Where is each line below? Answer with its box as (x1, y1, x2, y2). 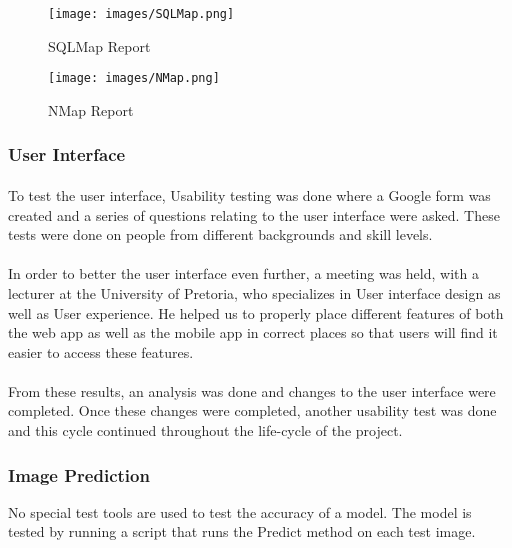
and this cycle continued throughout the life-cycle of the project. (8, 420, 403, 441)
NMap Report (48, 99, 134, 120)
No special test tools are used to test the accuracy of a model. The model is (8, 501, 472, 522)
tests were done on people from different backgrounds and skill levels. (8, 224, 433, 245)
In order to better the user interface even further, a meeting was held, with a (8, 263, 479, 284)
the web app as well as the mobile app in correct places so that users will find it (8, 322, 498, 343)
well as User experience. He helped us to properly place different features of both (8, 302, 504, 323)
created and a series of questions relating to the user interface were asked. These (8, 204, 500, 225)
